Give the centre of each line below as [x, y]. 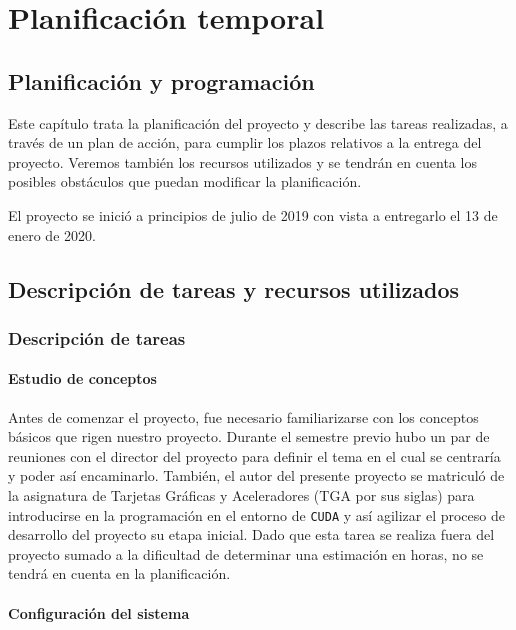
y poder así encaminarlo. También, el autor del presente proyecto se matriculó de [256, 475]
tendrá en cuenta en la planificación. [119, 573]
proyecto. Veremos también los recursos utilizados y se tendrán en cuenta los [242, 161]
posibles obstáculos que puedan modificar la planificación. [185, 181]
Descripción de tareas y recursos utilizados [234, 288]
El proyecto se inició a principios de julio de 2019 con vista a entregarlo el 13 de [253, 214]
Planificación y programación [161, 80]
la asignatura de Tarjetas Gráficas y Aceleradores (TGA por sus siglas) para [241, 494]
